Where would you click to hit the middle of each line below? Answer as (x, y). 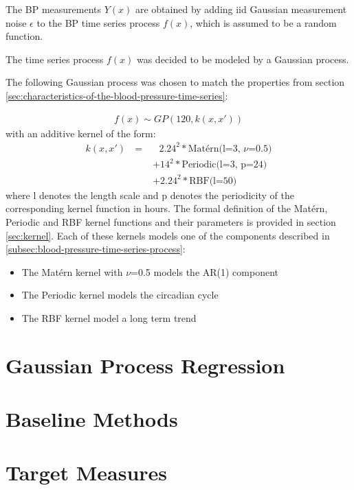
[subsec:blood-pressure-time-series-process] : (96, 249)
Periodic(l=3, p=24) (224, 165)
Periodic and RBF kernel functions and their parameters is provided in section (171, 221)
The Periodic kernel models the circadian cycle (120, 295)
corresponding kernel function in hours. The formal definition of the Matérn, (167, 208)
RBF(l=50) (213, 181)
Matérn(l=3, (214, 149)
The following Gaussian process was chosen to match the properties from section (175, 82)
